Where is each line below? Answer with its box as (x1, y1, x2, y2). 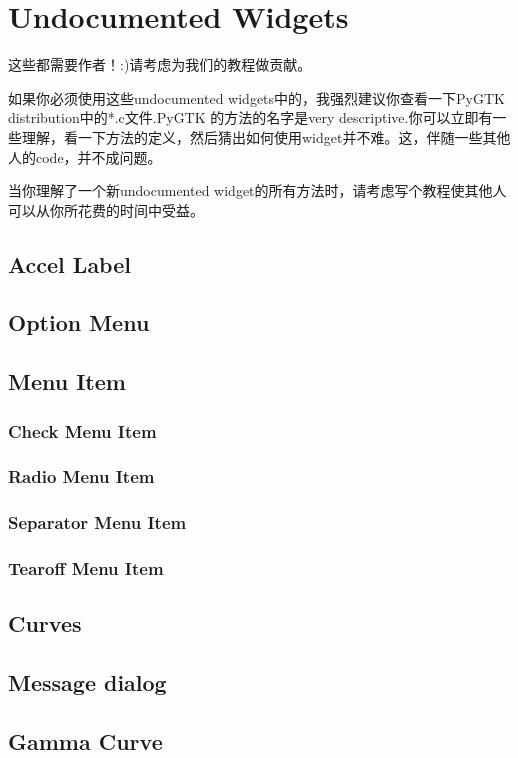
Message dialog (8, 667, 167, 698)
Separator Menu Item (8, 510, 187, 535)
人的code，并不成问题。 (8, 146, 162, 167)
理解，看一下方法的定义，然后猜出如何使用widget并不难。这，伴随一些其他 (21, 126, 511, 147)
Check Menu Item (8, 418, 157, 443)
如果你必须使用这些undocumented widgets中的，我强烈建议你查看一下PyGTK (8, 87, 505, 108)
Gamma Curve (8, 725, 163, 756)
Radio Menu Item (8, 464, 155, 489)
